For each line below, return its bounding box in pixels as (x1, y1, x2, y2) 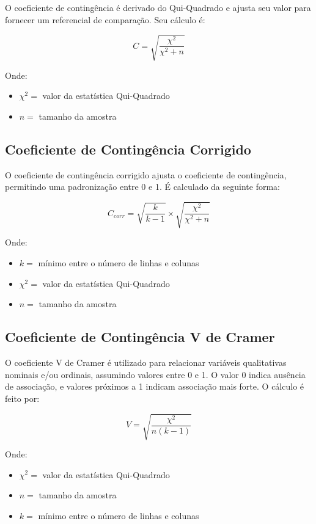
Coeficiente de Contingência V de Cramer (5, 327, 275, 346)
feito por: (5, 391, 40, 404)
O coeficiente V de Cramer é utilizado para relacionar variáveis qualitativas (5, 356, 287, 369)
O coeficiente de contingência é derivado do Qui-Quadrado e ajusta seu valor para (5, 1, 311, 13)
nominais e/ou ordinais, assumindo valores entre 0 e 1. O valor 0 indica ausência (5, 368, 306, 380)
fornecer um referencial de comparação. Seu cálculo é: (5, 13, 205, 26)
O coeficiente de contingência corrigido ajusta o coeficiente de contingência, (5, 168, 287, 181)
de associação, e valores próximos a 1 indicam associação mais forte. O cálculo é (5, 380, 304, 393)
